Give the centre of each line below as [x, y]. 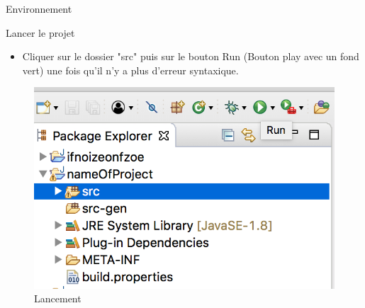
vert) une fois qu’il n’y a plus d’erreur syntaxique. [130, 70]
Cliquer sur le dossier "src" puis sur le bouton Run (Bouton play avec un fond [191, 56]
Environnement [39, 8]
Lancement [58, 298]
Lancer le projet [40, 32]
